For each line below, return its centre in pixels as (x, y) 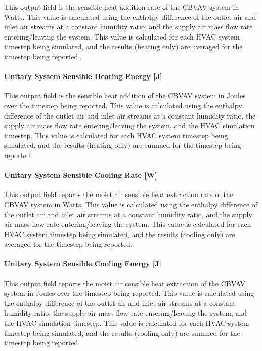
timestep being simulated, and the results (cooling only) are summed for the (122, 333)
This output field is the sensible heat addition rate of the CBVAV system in (122, 7)
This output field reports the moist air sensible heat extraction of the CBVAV (125, 283)
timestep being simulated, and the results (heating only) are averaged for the (123, 46)
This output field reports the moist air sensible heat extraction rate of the (119, 194)
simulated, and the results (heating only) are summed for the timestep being (123, 145)
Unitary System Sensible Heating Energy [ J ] (83, 76)
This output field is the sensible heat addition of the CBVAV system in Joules (125, 95)
